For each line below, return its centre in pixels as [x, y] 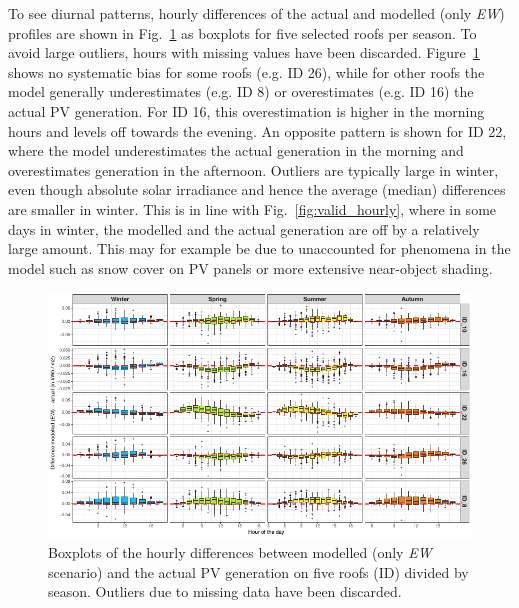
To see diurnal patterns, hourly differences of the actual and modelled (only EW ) [256, 13]
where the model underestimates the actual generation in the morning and [236, 150]
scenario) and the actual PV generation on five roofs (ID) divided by [258, 571]
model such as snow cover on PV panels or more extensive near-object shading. [250, 267]
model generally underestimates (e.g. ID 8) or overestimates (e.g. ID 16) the [241, 91]
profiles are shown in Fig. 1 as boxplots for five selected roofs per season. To [242, 32]
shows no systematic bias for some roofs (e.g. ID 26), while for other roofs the [246, 71]
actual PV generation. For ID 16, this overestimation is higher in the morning [246, 110]
